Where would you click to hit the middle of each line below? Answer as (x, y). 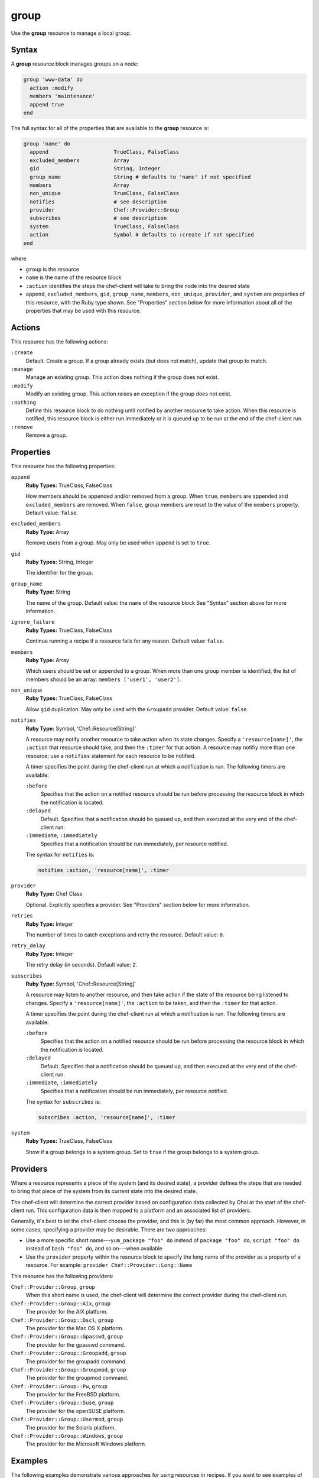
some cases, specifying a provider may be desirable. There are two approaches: (109, 1229)
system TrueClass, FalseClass (105, 226)
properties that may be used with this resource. (83, 310)
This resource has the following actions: (60, 341)
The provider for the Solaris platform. (71, 1427)
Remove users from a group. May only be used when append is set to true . (118, 543)
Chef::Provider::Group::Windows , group (67, 1436)
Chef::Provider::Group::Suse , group (62, 1403)
